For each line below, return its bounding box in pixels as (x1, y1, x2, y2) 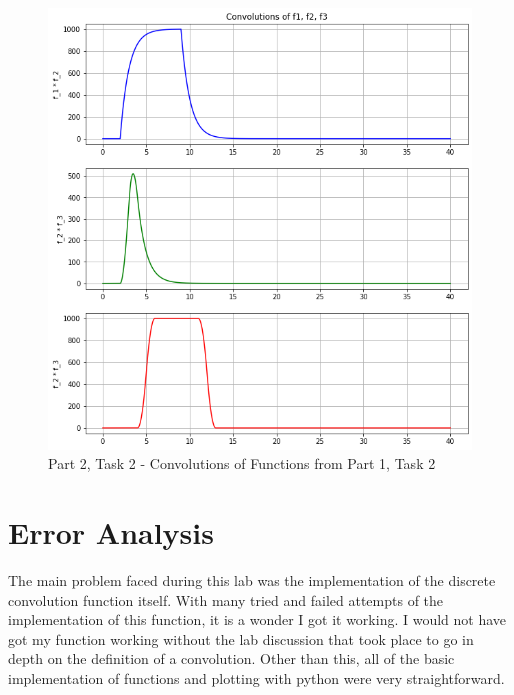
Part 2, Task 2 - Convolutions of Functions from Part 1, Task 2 (48, 453, 436, 474)
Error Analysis (8, 512, 214, 553)
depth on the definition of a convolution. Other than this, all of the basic (8, 648, 455, 669)
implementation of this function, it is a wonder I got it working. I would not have (8, 609, 507, 630)
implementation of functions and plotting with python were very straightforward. (8, 668, 505, 689)
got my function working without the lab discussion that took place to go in (8, 628, 474, 649)
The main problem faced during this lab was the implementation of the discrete (8, 570, 496, 591)
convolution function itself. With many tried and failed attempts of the (8, 589, 444, 610)
